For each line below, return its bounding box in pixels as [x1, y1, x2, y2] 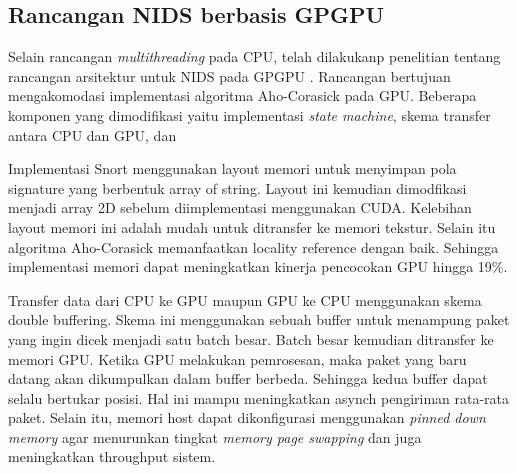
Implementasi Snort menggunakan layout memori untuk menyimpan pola [8, 158, 457, 179]
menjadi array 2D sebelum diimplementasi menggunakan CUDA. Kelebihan [8, 197, 472, 218]
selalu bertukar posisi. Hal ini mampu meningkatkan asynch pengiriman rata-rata [8, 387, 510, 408]
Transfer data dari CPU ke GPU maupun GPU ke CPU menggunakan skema [8, 289, 482, 310]
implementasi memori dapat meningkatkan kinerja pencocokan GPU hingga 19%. [8, 256, 508, 277]
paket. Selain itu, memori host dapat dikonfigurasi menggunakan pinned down [8, 407, 486, 428]
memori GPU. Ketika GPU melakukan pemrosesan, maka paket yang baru [8, 348, 467, 369]
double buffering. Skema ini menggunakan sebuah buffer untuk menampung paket [8, 309, 510, 330]
